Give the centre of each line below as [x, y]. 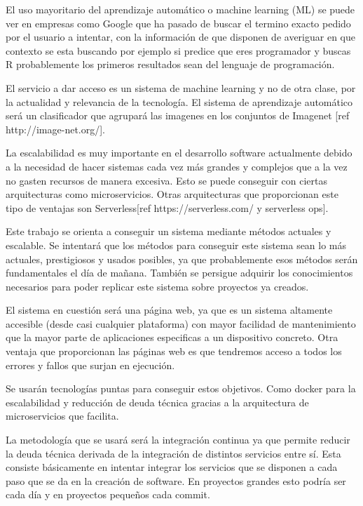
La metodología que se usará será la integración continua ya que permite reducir [178, 440]
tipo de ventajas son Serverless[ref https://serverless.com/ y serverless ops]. [167, 207]
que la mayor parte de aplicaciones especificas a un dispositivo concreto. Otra [172, 337]
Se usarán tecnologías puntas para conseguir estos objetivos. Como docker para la [181, 388]
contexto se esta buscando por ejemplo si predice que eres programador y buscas [178, 50]
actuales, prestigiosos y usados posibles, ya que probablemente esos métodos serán [182, 259]
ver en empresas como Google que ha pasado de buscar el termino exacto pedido [178, 23]
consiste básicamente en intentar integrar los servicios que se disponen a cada [172, 467]
